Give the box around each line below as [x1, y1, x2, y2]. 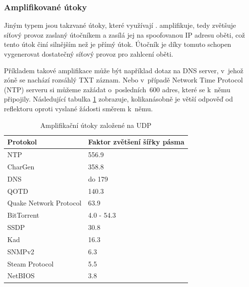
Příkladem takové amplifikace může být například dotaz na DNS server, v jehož [4, 65, 244, 75]
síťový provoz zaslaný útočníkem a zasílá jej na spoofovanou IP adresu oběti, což [4, 29, 245, 40]
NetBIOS [7, 270, 35, 281]
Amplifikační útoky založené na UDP [40, 120, 152, 130]
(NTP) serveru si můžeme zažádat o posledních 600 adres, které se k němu [4, 84, 230, 94]
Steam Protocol [7, 258, 54, 268]
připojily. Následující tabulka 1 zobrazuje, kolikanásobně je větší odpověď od [4, 94, 233, 104]
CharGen [7, 161, 35, 171]
